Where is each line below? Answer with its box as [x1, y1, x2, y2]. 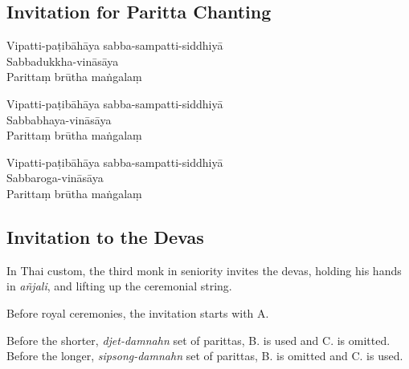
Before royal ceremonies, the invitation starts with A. [6, 304, 269, 321]
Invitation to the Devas [6, 224, 204, 249]
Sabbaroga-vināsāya [6, 169, 104, 186]
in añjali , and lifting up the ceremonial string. [6, 278, 232, 294]
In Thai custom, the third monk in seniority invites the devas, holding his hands [6, 262, 402, 278]
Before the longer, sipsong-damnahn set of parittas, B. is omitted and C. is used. [6, 347, 403, 364]
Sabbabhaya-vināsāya [6, 111, 112, 128]
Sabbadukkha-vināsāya [6, 52, 119, 69]
